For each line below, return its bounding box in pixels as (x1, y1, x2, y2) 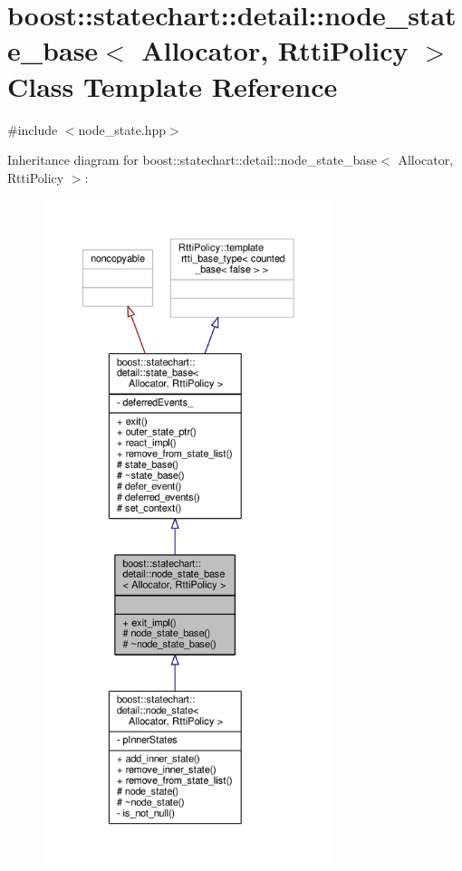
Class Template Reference (7, 67, 338, 104)
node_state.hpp (78, 120, 167, 139)
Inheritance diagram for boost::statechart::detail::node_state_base (7, 150, 378, 169)
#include (7, 120, 58, 139)
